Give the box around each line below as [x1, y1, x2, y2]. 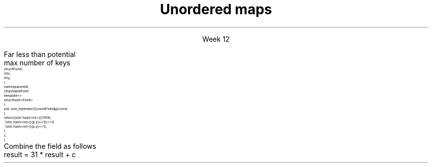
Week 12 [202, 34, 230, 43]
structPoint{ [4, 66, 23, 71]
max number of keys [4, 58, 71, 67]
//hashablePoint [4, 88, 29, 93]
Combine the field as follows [4, 141, 96, 150]
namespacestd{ [4, 84, 29, 89]
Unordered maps [160, 1, 272, 18]
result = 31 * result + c [4, 150, 76, 159]
